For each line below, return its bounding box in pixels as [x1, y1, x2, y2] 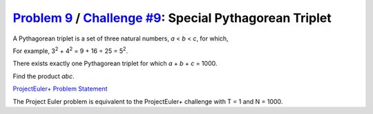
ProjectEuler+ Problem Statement [12, 84, 108, 93]
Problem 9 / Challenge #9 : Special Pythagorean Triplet [12, 10, 332, 25]
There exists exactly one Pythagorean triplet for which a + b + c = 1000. [12, 59, 218, 68]
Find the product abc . [12, 72, 75, 80]
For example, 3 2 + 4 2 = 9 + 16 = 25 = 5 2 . [12, 45, 128, 55]
